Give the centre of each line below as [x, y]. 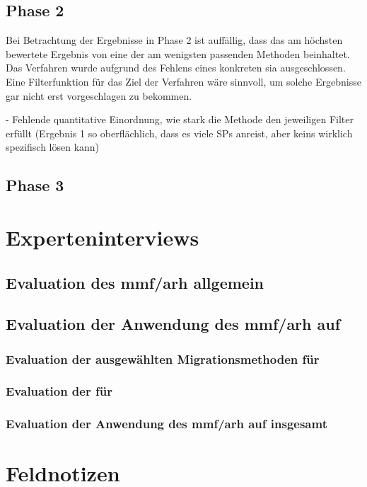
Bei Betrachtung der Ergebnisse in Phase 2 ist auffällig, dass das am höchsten [174, 40]
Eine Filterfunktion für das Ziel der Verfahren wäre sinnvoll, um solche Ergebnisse [183, 81]
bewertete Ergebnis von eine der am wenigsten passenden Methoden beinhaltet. [178, 53]
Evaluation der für [59, 391]
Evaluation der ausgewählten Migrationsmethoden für [163, 359]
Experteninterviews [103, 237]
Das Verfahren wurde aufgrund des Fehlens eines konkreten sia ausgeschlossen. [176, 68]
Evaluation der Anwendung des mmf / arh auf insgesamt [167, 424]
